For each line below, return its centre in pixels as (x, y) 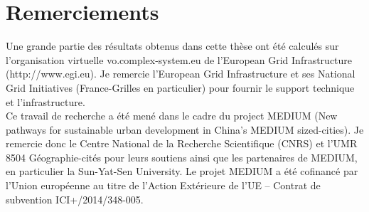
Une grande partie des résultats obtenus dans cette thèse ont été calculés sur (172, 46)
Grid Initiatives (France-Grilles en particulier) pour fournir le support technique (180, 87)
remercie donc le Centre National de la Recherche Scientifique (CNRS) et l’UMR (182, 143)
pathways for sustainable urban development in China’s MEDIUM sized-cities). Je (185, 129)
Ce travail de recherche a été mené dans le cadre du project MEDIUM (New (172, 116)
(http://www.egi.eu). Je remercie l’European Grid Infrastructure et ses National (181, 74)
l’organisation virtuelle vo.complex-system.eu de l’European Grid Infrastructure (179, 59)
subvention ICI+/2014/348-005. (75, 199)
